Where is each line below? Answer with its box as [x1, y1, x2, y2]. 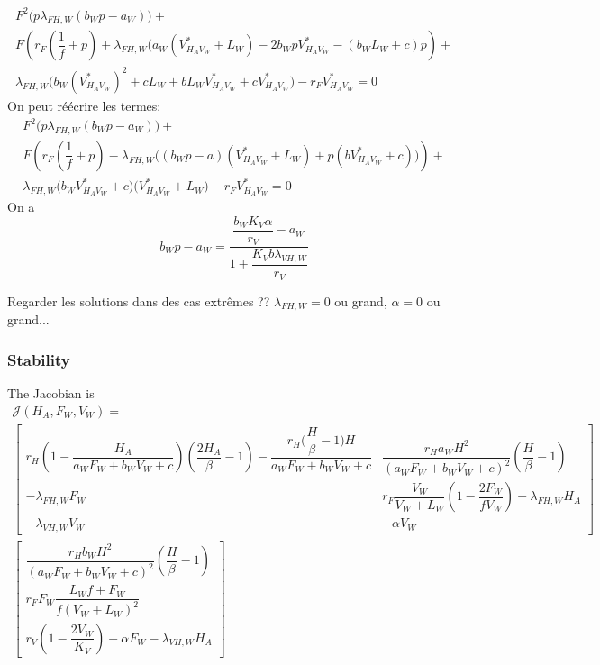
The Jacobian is [7, 384, 95, 403]
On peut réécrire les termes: [7, 96, 161, 114]
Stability [7, 348, 70, 370]
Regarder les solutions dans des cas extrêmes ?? [7, 291, 270, 310]
